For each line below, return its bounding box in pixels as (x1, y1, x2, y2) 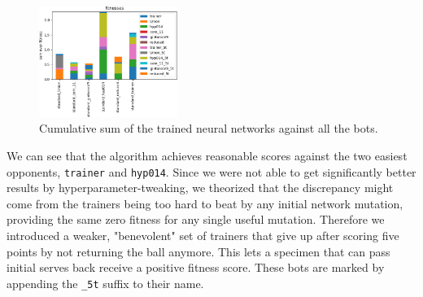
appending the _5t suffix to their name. (7, 274, 204, 291)
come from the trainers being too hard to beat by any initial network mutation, (7, 194, 403, 212)
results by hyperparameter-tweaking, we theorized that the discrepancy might (7, 179, 394, 196)
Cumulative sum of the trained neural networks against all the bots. (39, 120, 378, 137)
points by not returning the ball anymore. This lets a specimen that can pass (7, 242, 390, 260)
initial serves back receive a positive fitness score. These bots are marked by (7, 259, 385, 276)
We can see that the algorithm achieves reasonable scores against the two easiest (7, 146, 408, 164)
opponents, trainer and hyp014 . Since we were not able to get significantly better (7, 163, 416, 180)
